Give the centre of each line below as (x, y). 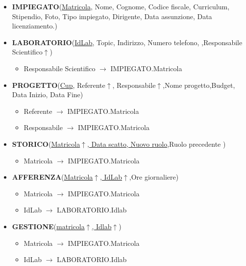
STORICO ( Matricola (46, 144)
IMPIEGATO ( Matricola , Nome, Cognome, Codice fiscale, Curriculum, (121, 6)
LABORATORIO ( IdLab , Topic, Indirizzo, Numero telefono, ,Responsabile (127, 42)
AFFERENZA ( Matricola (52, 177)
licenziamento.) (35, 26)
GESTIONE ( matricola (48, 226)
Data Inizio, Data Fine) (48, 94)
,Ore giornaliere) (154, 177)
